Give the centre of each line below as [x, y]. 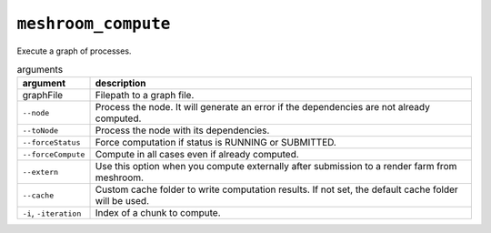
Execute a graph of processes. [74, 51]
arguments [40, 70]
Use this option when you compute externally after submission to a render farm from [276, 167]
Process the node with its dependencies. [182, 130]
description [120, 84]
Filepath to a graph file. [145, 96]
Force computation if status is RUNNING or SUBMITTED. [215, 143]
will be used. [122, 201]
